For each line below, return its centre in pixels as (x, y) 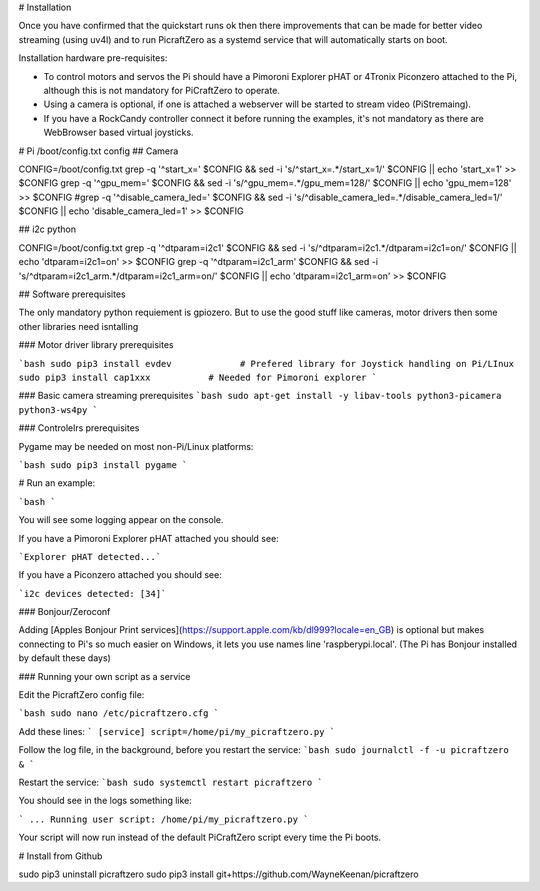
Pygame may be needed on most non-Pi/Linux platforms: (136, 446)
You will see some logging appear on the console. (121, 520)
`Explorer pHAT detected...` (90, 556)
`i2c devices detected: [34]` (92, 593)
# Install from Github (60, 856)
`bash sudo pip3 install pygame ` (103, 464)
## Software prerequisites (72, 294)
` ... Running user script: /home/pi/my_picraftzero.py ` (163, 819)
